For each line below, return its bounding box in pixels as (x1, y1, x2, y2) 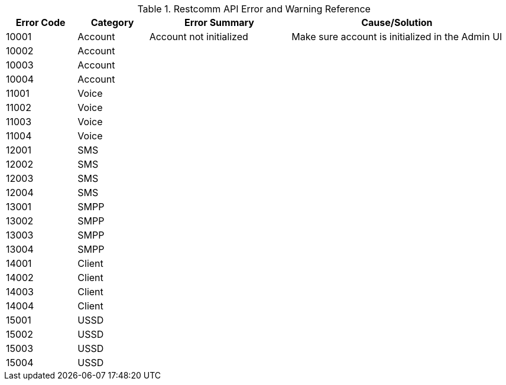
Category (90, 17, 134, 28)
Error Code (15, 17, 66, 28)
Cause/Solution (361, 17, 433, 28)
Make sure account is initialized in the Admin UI (291, 31, 502, 43)
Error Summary (184, 17, 254, 28)
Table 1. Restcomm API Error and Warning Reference (137, 3, 371, 15)
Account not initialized (149, 31, 248, 43)
